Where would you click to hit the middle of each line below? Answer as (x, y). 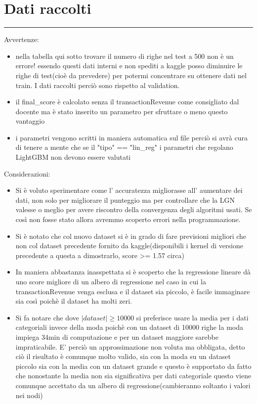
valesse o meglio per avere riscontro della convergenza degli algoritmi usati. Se (134, 209)
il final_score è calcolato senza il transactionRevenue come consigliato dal (127, 102)
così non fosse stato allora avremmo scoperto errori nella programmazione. (128, 219)
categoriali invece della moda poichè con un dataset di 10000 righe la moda (129, 327)
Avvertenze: (21, 39)
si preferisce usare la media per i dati (192, 317)
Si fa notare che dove (47, 317)
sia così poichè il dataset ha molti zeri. (74, 301)
